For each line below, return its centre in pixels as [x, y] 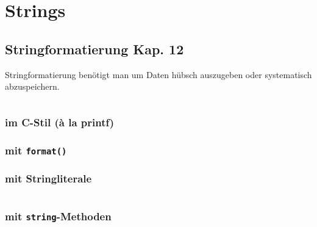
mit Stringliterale [48, 178]
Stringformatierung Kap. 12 [94, 49]
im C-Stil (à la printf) [60, 122]
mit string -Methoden [58, 216]
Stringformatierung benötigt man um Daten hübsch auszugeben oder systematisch [158, 74]
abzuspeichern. [32, 86]
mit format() [36, 150]
